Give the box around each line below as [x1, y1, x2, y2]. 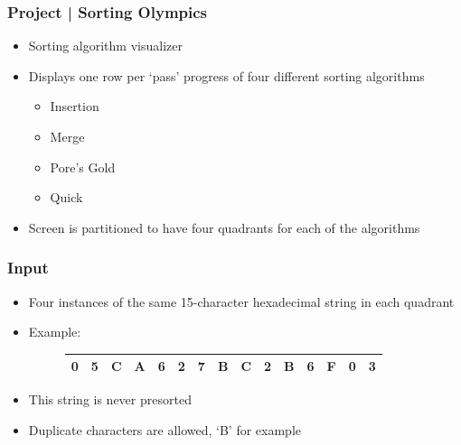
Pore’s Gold [50, 157, 116, 176]
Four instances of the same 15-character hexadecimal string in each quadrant [28, 292, 455, 311]
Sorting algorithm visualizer [28, 36, 183, 55]
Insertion [50, 97, 99, 116]
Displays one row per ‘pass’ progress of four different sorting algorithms [28, 66, 425, 85]
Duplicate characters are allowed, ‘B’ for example [28, 420, 302, 439]
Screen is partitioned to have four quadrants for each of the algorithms [28, 218, 420, 236]
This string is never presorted [28, 390, 192, 409]
